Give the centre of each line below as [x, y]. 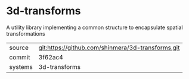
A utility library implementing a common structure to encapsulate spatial [94, 27]
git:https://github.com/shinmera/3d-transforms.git [109, 48]
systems [21, 67]
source [19, 48]
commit [20, 57]
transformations [26, 33]
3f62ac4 [51, 57]
